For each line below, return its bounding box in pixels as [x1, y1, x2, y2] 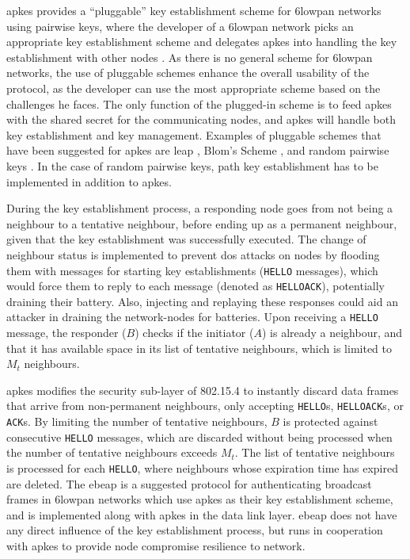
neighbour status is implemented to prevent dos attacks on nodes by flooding [6, 246, 380, 262]
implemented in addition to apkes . [6, 173, 172, 190]
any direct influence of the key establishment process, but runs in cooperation [6, 522, 383, 538]
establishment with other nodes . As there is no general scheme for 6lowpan [6, 48, 373, 65]
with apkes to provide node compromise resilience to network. [6, 538, 306, 554]
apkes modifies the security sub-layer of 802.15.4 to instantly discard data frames [6, 381, 399, 398]
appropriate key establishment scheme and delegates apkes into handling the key [6, 33, 397, 50]
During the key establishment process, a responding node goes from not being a [6, 200, 393, 216]
